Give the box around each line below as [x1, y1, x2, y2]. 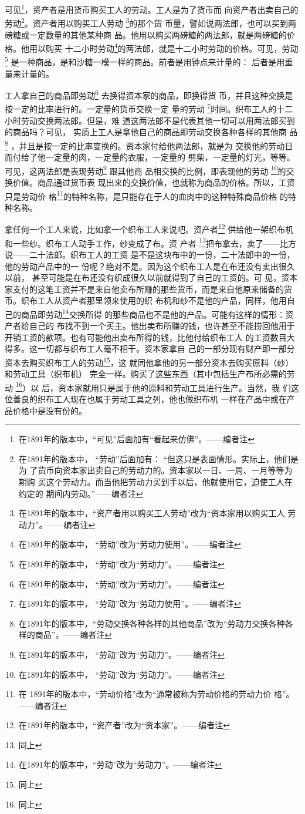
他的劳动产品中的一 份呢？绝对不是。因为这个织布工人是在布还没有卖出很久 [5, 260, 295, 272]
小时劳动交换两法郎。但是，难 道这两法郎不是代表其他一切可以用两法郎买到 [5, 114, 295, 126]
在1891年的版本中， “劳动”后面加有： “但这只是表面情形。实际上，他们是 [18, 452, 299, 465]
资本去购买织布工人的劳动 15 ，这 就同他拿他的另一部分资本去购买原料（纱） [5, 354, 294, 368]
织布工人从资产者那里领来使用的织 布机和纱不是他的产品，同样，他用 [21, 294, 287, 307]
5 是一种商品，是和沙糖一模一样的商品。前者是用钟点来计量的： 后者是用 [5, 54, 285, 68]
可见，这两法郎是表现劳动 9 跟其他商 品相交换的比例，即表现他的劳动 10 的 [5, 163, 286, 177]
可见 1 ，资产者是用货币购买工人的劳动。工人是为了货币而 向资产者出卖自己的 [5, 2, 299, 15]
